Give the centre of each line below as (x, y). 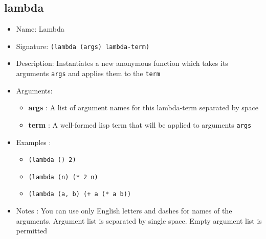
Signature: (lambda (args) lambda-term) (83, 46)
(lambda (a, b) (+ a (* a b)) (80, 194)
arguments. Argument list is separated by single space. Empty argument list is (139, 220)
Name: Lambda (40, 29)
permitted (32, 231)
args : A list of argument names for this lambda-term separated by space (143, 107)
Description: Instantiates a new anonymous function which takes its (122, 63)
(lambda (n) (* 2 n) (63, 177)
